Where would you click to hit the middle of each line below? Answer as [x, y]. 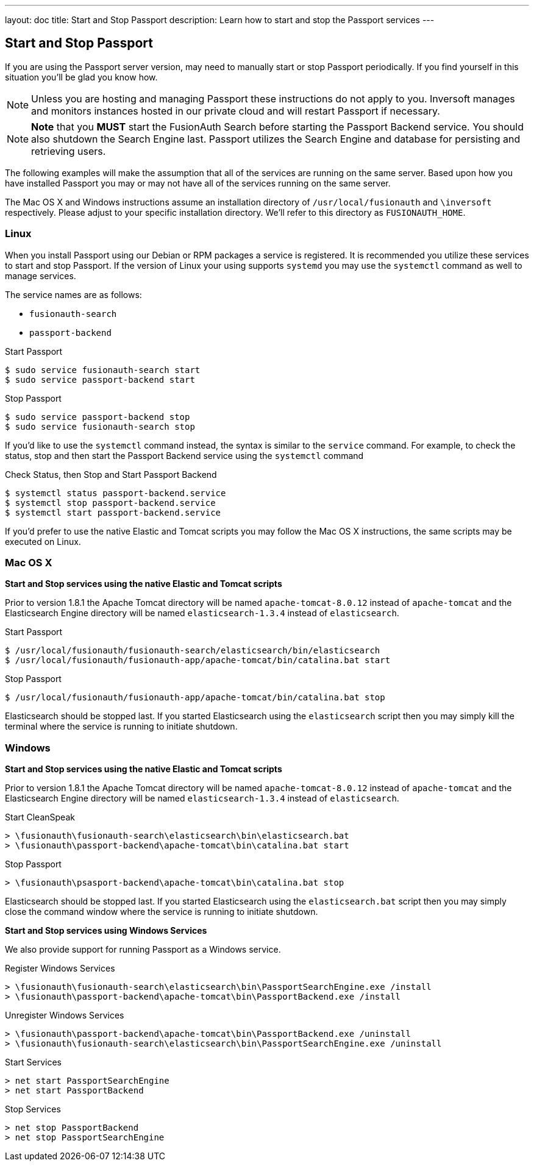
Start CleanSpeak [40, 817]
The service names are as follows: [73, 294]
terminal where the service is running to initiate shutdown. [121, 727]
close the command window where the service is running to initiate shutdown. [162, 912]
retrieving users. [69, 151]
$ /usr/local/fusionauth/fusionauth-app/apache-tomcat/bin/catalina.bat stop [195, 698]
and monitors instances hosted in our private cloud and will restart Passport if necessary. [236, 111]
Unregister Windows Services [65, 1015]
